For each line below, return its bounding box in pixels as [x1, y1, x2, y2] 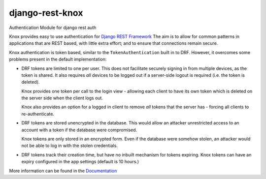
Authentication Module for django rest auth [9, 25, 97, 30]
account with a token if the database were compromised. [21, 127, 137, 133]
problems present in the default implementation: [9, 57, 107, 62]
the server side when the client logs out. [21, 95, 103, 101]
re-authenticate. [21, 111, 54, 117]
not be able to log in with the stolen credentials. [21, 143, 118, 149]
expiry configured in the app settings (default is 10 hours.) [21, 159, 139, 165]
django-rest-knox [9, 7, 83, 18]
